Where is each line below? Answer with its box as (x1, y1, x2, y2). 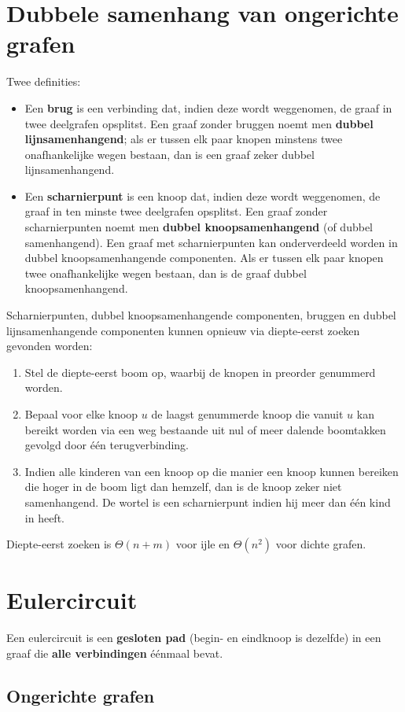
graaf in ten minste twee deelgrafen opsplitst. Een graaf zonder (24, 203, 328, 220)
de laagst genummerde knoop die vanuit (151, 406, 344, 422)
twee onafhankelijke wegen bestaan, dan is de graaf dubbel (24, 264, 307, 281)
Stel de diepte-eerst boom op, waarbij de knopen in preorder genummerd (24, 363, 376, 380)
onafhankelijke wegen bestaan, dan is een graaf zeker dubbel (24, 146, 315, 162)
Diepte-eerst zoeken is (6, 536, 112, 552)
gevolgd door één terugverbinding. (24, 437, 190, 453)
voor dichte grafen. (275, 536, 366, 552)
